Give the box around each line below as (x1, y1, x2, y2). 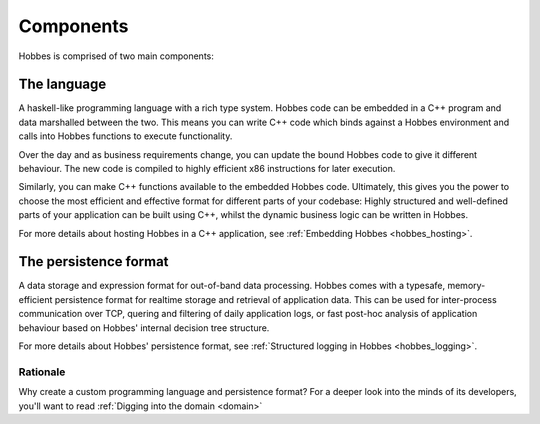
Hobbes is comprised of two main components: (18, 50, 214, 62)
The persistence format (18, 253, 169, 270)
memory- (446, 280, 486, 292)
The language (18, 76, 107, 93)
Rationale (18, 365, 66, 379)
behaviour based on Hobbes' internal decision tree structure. (18, 321, 270, 334)
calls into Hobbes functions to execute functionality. (18, 130, 233, 142)
